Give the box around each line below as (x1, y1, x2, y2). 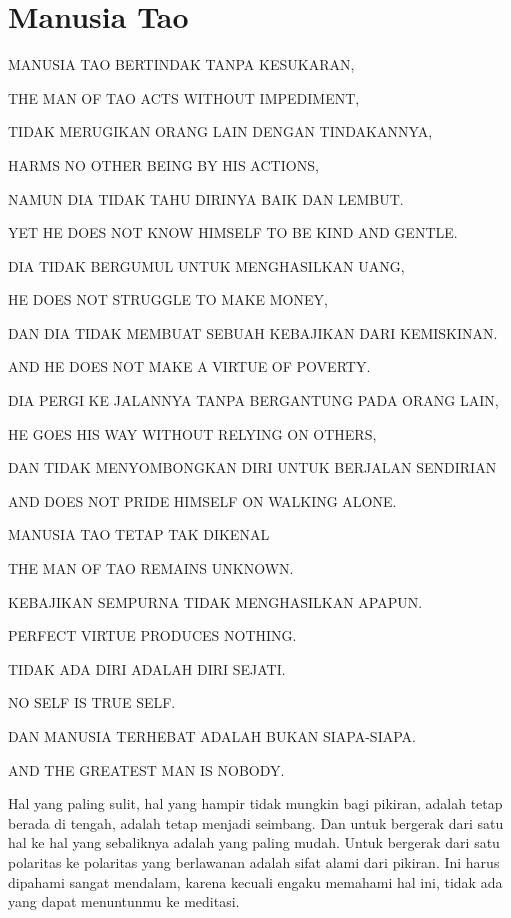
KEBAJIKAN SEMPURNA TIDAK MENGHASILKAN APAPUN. (8, 591, 423, 612)
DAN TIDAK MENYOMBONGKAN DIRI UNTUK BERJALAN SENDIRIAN (8, 457, 497, 478)
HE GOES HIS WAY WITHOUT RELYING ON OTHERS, (8, 423, 377, 444)
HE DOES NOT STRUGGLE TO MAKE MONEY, (8, 289, 328, 310)
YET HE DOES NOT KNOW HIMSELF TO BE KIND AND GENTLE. (8, 222, 458, 243)
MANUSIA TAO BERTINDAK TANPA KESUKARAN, (8, 54, 355, 75)
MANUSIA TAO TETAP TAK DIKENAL (8, 524, 270, 545)
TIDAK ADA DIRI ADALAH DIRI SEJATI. (8, 658, 286, 679)
